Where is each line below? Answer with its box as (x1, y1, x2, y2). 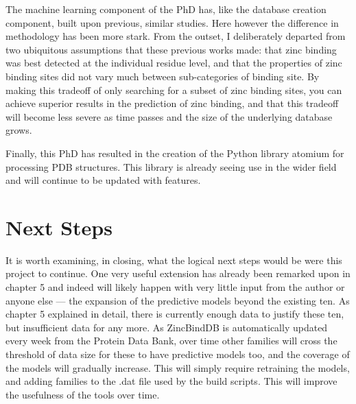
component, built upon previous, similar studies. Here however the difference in (5, 15, 339, 29)
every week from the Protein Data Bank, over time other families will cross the (5, 333, 337, 348)
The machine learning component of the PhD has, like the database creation (5, 2, 327, 16)
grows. (5, 123, 32, 137)
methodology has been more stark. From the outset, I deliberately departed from (5, 29, 346, 43)
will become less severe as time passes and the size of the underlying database (5, 109, 333, 123)
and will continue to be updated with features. (5, 173, 201, 187)
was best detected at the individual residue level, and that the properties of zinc (5, 56, 342, 70)
